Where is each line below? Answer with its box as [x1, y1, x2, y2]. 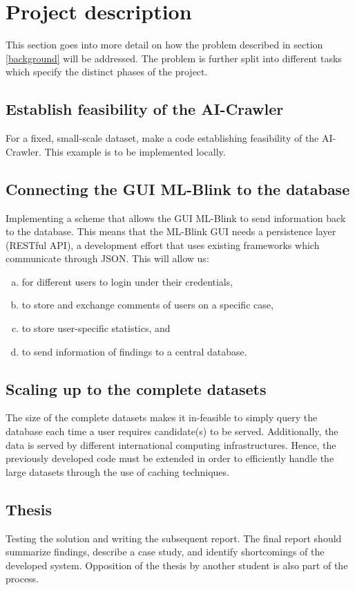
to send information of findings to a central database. [21, 344, 247, 358]
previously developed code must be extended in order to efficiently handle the [6, 451, 334, 465]
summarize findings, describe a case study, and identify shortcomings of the [6, 544, 325, 559]
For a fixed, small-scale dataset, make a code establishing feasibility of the [6, 131, 319, 145]
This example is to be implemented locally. [44, 144, 226, 158]
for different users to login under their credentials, [21, 274, 233, 288]
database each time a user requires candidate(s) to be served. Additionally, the [6, 424, 338, 439]
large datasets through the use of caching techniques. [6, 464, 229, 479]
